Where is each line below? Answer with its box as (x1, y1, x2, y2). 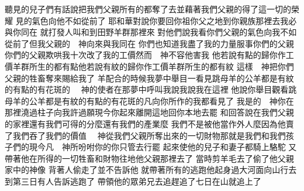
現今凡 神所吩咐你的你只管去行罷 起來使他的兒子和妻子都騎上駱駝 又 (29, 141, 297, 153)
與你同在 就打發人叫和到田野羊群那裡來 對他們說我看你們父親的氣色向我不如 (5, 26, 297, 38)
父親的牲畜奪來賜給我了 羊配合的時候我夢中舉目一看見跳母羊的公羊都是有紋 (5, 71, 294, 84)
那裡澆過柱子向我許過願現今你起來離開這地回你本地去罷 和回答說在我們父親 (5, 106, 294, 118)
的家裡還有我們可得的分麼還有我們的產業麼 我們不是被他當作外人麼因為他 (5, 117, 286, 129)
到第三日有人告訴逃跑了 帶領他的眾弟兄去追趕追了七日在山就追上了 (5, 175, 261, 187)
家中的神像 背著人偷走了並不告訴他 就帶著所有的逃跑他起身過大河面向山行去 (5, 163, 297, 176)
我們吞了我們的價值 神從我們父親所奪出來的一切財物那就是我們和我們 (12, 129, 286, 141)
